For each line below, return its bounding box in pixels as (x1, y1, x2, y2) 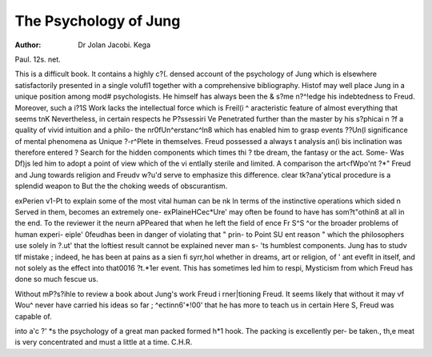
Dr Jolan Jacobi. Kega (78, 40, 151, 50)
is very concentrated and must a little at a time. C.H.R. (14, 337, 193, 347)
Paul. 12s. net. (14, 54, 62, 64)
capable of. (14, 311, 52, 321)
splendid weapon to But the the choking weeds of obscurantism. (14, 181, 228, 191)
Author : (14, 40, 42, 50)
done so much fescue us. (14, 275, 99, 284)
